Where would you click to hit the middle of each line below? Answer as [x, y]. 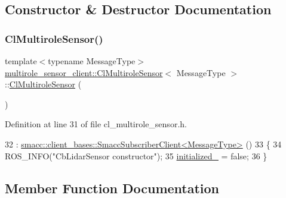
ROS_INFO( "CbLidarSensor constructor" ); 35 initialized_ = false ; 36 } [136, 155]
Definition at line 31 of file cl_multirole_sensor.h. [96, 124]
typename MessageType [92, 61]
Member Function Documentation [112, 188]
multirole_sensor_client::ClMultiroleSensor [84, 72]
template [21, 61]
